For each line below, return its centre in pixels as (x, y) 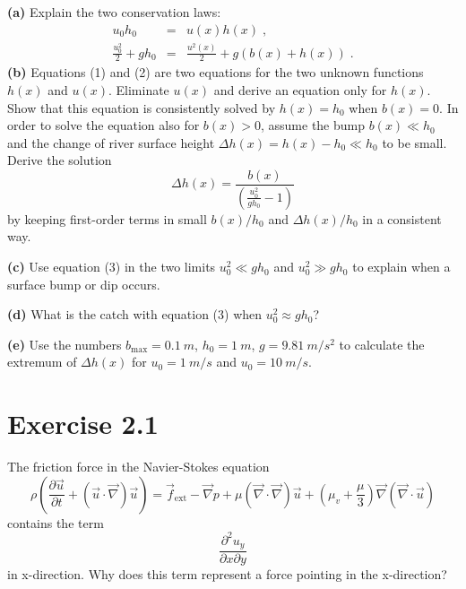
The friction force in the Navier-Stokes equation (138, 467)
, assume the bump (313, 125)
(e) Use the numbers (65, 344)
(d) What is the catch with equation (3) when (135, 314)
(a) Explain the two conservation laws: (114, 12)
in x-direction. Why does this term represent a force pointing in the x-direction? (227, 574)
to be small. (414, 142)
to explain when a (401, 267)
